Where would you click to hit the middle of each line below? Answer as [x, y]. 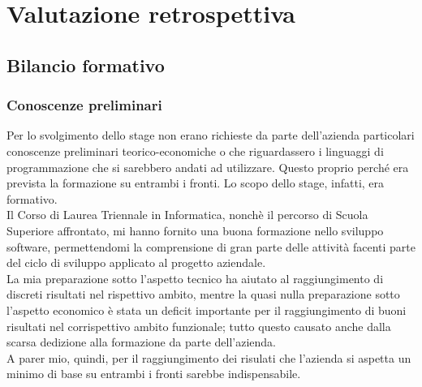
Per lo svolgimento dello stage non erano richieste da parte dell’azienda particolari [211, 135]
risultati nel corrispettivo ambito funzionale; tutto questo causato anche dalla [199, 326]
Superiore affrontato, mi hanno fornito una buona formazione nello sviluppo [195, 230]
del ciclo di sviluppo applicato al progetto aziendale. [136, 262]
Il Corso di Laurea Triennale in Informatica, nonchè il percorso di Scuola [187, 215]
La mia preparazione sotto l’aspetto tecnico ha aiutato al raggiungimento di [195, 278]
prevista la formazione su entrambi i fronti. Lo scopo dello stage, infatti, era [196, 183]
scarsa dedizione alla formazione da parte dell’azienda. [141, 342]
